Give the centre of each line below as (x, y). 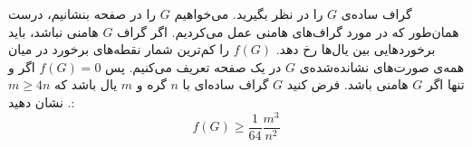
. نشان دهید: (42, 101)
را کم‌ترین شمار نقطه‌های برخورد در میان (119, 49)
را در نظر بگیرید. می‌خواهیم (249, 14)
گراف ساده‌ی (376, 14)
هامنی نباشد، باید (53, 31)
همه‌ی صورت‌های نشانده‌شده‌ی (382, 66)
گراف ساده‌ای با (226, 84)
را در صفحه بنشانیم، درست (82, 14)
